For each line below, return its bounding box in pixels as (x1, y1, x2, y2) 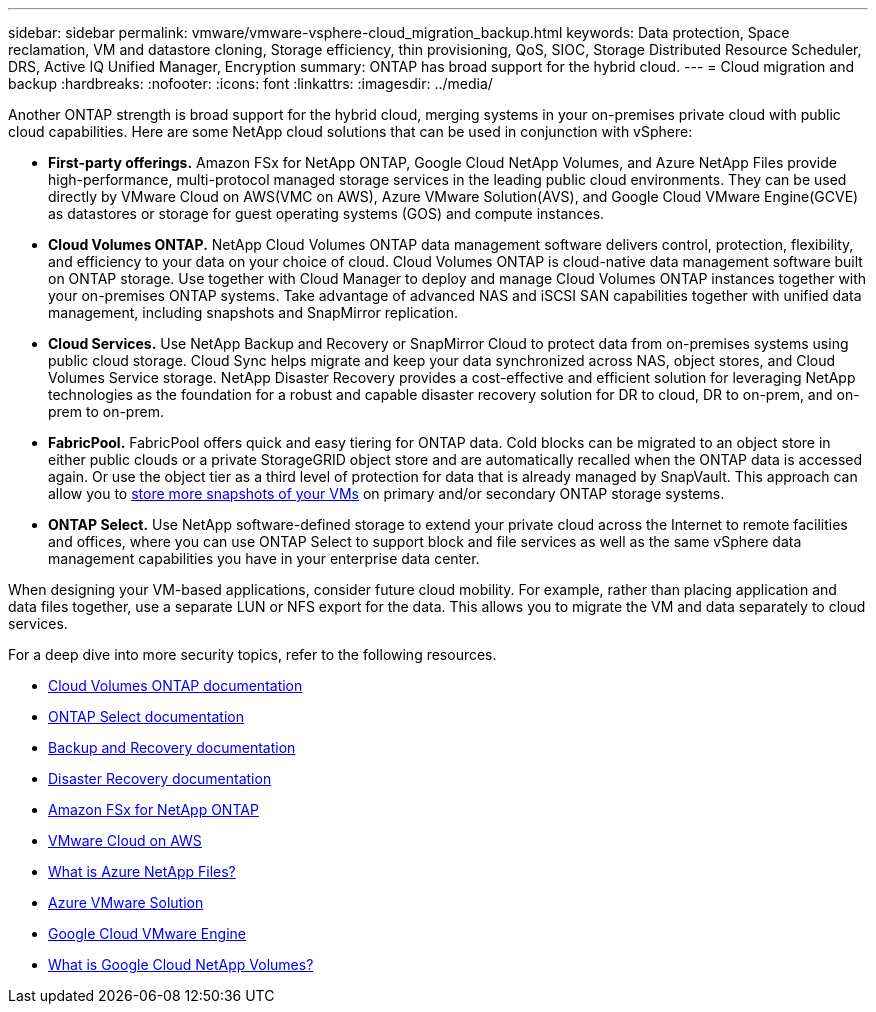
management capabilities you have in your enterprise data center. (48, 550, 480, 567)
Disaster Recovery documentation (48, 770, 272, 787)
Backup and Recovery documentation (48, 739, 296, 756)
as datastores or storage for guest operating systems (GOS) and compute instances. (48, 205, 605, 222)
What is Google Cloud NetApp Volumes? (48, 956, 314, 973)
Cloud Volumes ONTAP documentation (48, 677, 303, 694)
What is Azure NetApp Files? (48, 863, 236, 880)
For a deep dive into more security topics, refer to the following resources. (8, 646, 497, 663)
